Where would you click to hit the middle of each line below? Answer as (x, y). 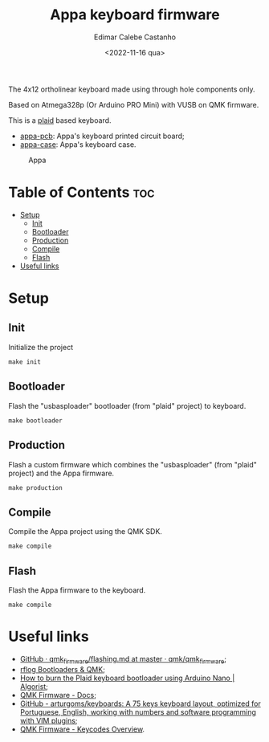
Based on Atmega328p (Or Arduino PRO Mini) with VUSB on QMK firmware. (134, 104)
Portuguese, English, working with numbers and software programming (138, 711)
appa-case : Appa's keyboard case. (78, 144)
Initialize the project (41, 347)
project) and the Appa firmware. (61, 473)
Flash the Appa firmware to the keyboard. (77, 590)
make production (35, 487)
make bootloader (35, 420)
